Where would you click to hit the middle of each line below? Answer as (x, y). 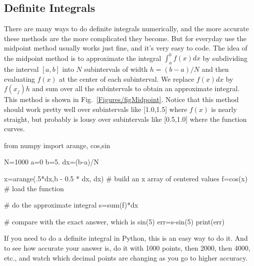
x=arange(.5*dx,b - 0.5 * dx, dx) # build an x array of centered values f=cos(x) (126, 179)
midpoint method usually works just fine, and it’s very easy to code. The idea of (126, 48)
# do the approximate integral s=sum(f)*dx (71, 205)
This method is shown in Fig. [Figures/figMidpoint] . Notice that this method (122, 99)
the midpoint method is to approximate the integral (83, 58)
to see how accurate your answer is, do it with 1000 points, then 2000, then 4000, (127, 248)
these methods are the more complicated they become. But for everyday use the (125, 38)
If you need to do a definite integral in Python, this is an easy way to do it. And (126, 238)
